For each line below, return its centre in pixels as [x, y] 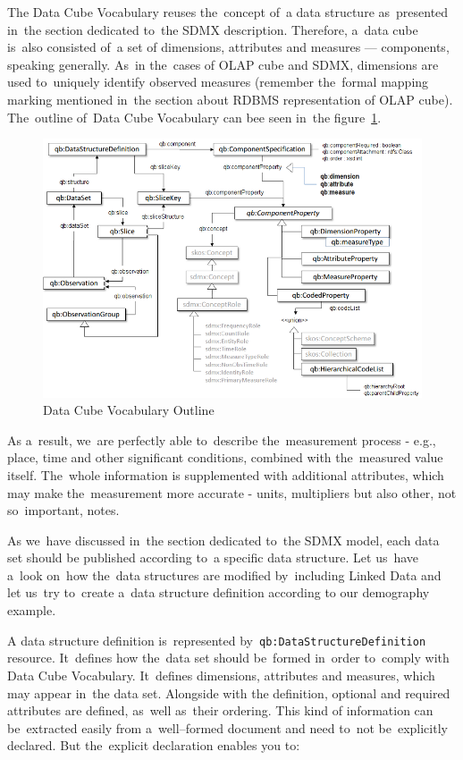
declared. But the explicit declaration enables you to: [154, 745]
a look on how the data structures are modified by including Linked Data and [224, 574]
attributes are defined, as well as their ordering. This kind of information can [220, 710]
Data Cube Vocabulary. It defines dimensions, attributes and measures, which [221, 675]
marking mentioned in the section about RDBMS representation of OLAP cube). [230, 99]
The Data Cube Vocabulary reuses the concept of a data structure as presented [228, 12]
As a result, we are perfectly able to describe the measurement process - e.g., [222, 439]
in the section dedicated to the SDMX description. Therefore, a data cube [213, 29]
